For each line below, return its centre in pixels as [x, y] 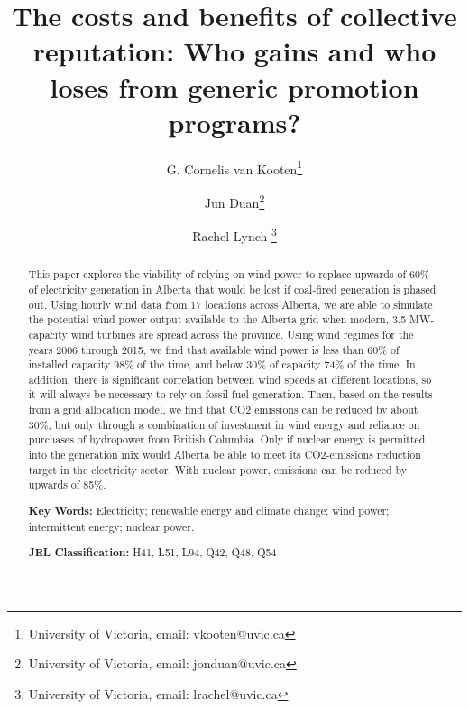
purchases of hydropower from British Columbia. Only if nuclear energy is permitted [227, 439]
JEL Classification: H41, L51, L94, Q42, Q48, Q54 [152, 553]
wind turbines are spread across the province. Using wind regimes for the [242, 334]
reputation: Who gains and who [234, 51]
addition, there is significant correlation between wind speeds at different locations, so [230, 379]
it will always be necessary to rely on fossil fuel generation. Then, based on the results [230, 394]
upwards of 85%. [67, 485]
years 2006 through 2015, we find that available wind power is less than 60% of [214, 349]
